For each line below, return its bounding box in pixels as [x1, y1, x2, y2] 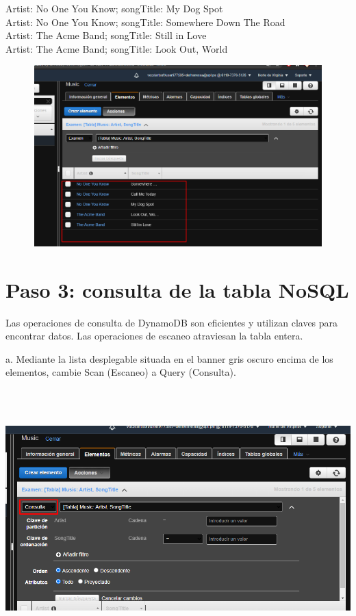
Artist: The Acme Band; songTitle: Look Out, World [5, 41, 228, 55]
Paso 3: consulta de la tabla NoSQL [5, 275, 349, 303]
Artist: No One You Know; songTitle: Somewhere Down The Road [5, 14, 285, 29]
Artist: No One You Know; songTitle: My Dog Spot [5, 1, 223, 15]
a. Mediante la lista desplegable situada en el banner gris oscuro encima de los [5, 351, 333, 365]
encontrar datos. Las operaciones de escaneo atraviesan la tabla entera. [5, 329, 303, 343]
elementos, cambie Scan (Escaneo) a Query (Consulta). [5, 365, 236, 379]
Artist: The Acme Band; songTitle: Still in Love [5, 28, 207, 42]
